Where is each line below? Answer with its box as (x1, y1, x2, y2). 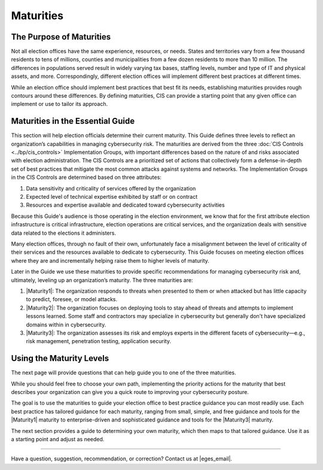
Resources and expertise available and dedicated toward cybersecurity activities (26, 201, 225, 209)
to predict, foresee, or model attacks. (26, 296, 118, 303)
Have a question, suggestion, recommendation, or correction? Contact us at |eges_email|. (11, 455, 233, 462)
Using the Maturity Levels (11, 353, 109, 363)
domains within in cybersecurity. (26, 321, 106, 328)
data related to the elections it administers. (11, 229, 117, 236)
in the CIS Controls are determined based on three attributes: (11, 174, 161, 181)
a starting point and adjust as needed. (11, 435, 105, 442)
